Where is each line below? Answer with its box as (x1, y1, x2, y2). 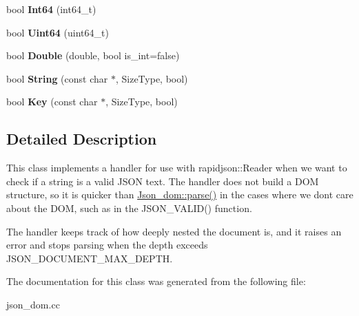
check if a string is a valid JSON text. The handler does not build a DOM (6, 173, 319, 188)
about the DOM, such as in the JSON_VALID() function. (6, 200, 252, 215)
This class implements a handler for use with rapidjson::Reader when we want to (6, 160, 347, 175)
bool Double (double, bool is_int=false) (6, 48, 180, 63)
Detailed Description (6, 128, 157, 149)
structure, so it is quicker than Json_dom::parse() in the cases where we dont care (6, 187, 353, 202)
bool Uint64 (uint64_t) (6, 25, 109, 39)
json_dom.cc (6, 297, 60, 311)
